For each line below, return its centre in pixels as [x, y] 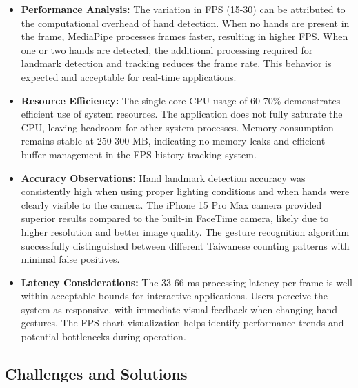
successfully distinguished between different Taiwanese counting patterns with [185, 245]
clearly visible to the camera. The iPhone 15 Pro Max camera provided [171, 204]
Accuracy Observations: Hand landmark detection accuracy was [163, 177]
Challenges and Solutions [96, 374]
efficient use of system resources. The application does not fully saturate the [182, 114]
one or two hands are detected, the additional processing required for [167, 49]
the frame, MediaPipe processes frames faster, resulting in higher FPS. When [185, 36]
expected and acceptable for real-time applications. [129, 76]
